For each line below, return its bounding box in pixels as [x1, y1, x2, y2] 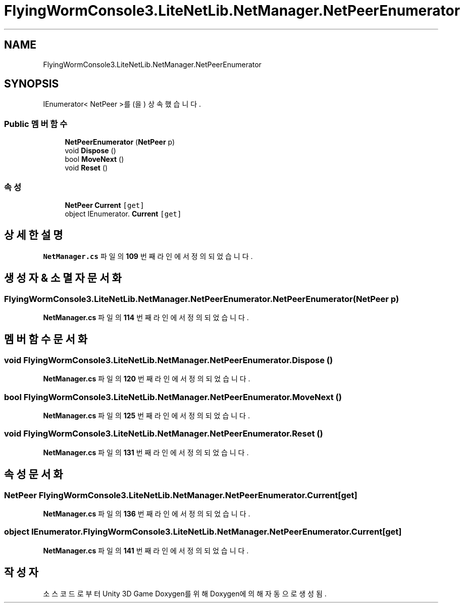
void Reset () [65, 163, 108, 172]
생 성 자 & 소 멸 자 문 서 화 [4, 272, 122, 285]
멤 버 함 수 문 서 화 [4, 333, 88, 346]
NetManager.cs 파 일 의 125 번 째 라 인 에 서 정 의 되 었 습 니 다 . [43, 411, 250, 420]
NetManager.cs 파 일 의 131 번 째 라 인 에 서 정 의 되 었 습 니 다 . [43, 448, 249, 457]
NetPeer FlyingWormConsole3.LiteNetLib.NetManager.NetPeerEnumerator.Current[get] [4, 490, 357, 500]
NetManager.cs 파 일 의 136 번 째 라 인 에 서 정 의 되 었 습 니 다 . [43, 509, 250, 518]
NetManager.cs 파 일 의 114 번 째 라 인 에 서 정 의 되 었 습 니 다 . [43, 313, 249, 322]
